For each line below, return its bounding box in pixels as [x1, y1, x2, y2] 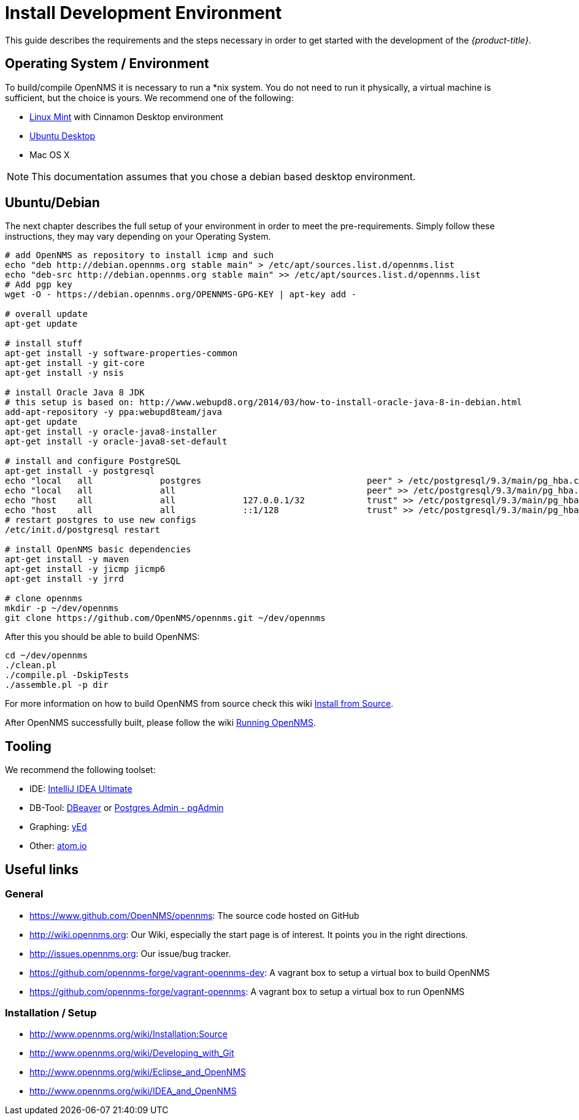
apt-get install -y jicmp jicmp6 [5, 564, 166, 574]
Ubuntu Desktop [29, 130, 96, 141]
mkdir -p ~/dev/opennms [5, 603, 119, 614]
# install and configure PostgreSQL [5, 456, 181, 467]
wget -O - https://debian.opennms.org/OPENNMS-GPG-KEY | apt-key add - [5, 289, 357, 300]
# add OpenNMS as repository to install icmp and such [5, 250, 274, 261]
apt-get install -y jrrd [5, 574, 124, 584]
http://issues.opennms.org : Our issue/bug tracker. [29, 948, 231, 959]
